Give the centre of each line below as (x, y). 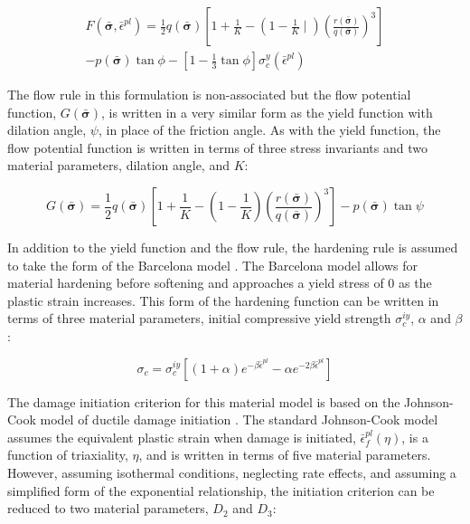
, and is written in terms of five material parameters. (285, 455)
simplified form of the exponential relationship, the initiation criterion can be (221, 490)
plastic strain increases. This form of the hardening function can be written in (223, 300)
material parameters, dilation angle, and (118, 165)
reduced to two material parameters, (108, 508)
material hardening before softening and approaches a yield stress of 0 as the (220, 283)
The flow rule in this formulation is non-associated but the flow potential (209, 95)
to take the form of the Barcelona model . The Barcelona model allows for (213, 265)
